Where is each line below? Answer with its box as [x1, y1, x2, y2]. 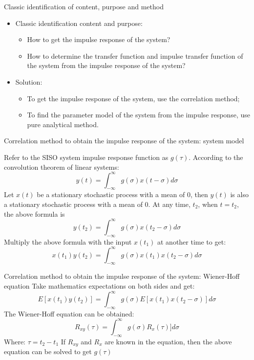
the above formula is [4, 208, 65, 219]
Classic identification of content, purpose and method [4, 1, 164, 11]
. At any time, [148, 199, 190, 209]
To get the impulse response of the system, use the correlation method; [27, 93, 240, 103]
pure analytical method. [27, 119, 99, 129]
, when [198, 199, 218, 209]
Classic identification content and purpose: [15, 18, 143, 28]
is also [230, 189, 249, 200]
